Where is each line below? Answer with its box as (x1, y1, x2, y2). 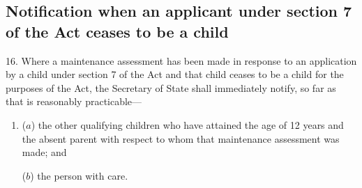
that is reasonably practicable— (6, 94, 142, 109)
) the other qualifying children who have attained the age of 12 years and (31, 117, 344, 132)
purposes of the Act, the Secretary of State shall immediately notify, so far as (6, 80, 336, 95)
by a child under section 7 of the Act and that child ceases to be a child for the (6, 67, 344, 81)
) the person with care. (30, 168, 128, 182)
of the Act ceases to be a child (6, 20, 229, 42)
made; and (22, 145, 67, 159)
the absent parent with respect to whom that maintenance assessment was (22, 131, 340, 146)
